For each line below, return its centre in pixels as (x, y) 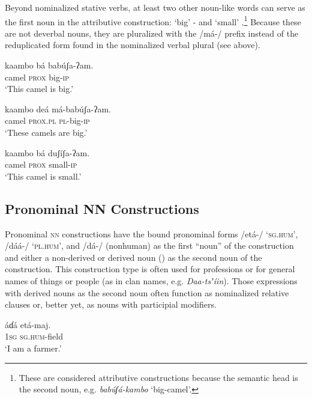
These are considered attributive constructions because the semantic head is (158, 377)
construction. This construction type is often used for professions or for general (150, 269)
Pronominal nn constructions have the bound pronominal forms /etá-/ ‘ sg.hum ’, (151, 233)
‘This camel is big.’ (39, 89)
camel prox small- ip (41, 164)
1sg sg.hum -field (34, 336)
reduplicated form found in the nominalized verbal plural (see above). (133, 45)
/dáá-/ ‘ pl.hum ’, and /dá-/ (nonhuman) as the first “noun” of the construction (149, 245)
